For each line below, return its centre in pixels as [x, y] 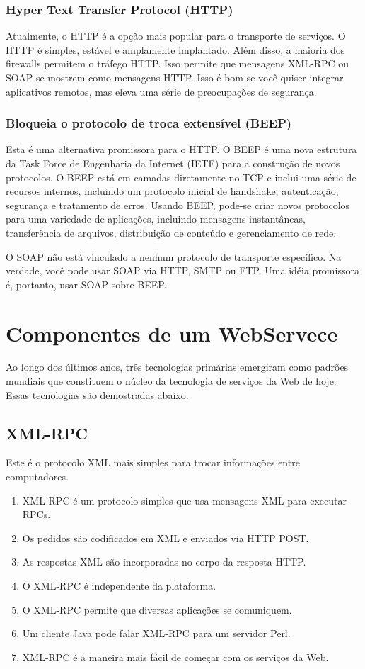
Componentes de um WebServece [172, 333]
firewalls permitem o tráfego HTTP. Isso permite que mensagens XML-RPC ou [178, 63]
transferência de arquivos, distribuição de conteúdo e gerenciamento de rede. [171, 232]
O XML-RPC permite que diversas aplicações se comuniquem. [157, 609]
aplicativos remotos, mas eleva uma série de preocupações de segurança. [161, 91]
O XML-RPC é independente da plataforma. [119, 586]
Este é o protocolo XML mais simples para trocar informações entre [153, 462]
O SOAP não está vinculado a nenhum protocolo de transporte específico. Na [174, 256]
